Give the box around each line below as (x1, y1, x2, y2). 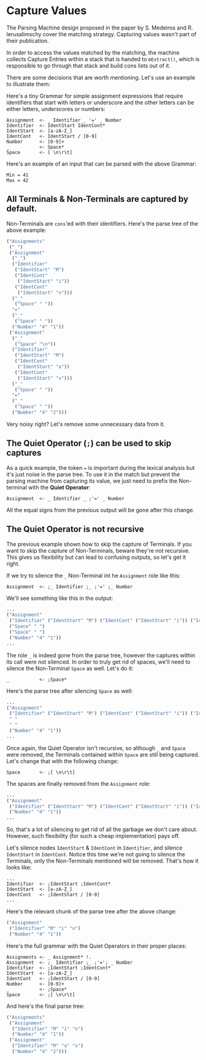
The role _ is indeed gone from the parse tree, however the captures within (6, 651, 196, 659)
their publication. (6, 37, 49, 44)
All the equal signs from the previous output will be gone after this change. (6, 506, 195, 513)
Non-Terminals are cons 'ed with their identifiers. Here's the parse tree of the (6, 220, 198, 227)
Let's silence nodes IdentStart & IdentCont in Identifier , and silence (6, 844, 183, 851)
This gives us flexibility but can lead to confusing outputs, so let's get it (6, 553, 186, 561)
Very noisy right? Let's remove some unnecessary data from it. (6, 420, 166, 428)
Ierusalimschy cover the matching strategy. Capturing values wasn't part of (6, 30, 197, 37)
